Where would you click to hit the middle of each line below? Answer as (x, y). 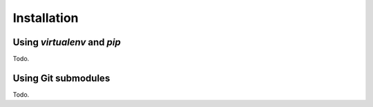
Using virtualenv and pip (67, 42)
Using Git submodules (61, 78)
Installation (46, 18)
